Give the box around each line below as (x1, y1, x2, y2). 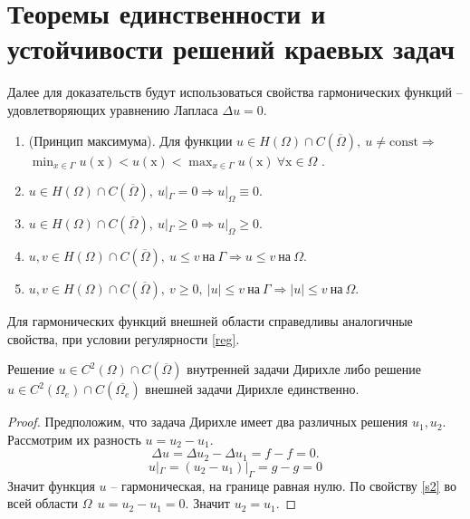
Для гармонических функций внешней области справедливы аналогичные (7, 312, 413, 331)
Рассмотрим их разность (7, 429, 141, 448)
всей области (7, 494, 79, 513)
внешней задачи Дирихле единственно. (145, 380, 360, 399)
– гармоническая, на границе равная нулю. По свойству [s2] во (110, 476, 456, 495)
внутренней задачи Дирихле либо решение (187, 360, 422, 379)
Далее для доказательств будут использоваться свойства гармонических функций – (7, 82, 463, 101)
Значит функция (7, 476, 95, 495)
